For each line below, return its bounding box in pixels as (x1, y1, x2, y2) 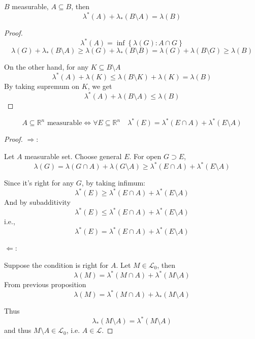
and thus (4, 325, 31, 335)
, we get (87, 81, 112, 91)
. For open (129, 151, 162, 162)
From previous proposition (4, 279, 86, 290)
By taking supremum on (4, 81, 80, 91)
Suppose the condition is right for (4, 260, 109, 270)
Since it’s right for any (4, 177, 74, 188)
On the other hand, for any (4, 61, 89, 72)
